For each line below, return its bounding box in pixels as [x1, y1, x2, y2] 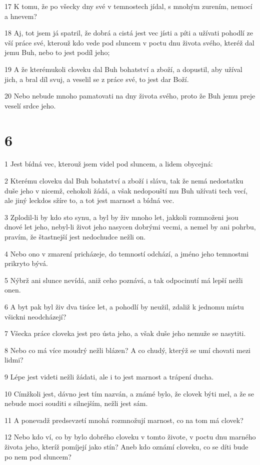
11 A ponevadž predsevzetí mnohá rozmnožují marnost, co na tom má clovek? [4, 414, 243, 425]
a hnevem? [4, 10, 37, 21]
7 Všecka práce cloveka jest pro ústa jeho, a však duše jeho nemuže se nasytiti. [4, 328, 246, 338]
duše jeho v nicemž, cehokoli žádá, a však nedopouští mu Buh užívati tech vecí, [4, 185, 248, 195]
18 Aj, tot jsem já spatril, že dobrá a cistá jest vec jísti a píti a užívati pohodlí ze [4, 27, 253, 38]
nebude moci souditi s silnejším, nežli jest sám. [4, 398, 148, 408]
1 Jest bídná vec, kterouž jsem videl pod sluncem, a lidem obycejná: [4, 158, 213, 169]
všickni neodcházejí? [4, 311, 66, 321]
